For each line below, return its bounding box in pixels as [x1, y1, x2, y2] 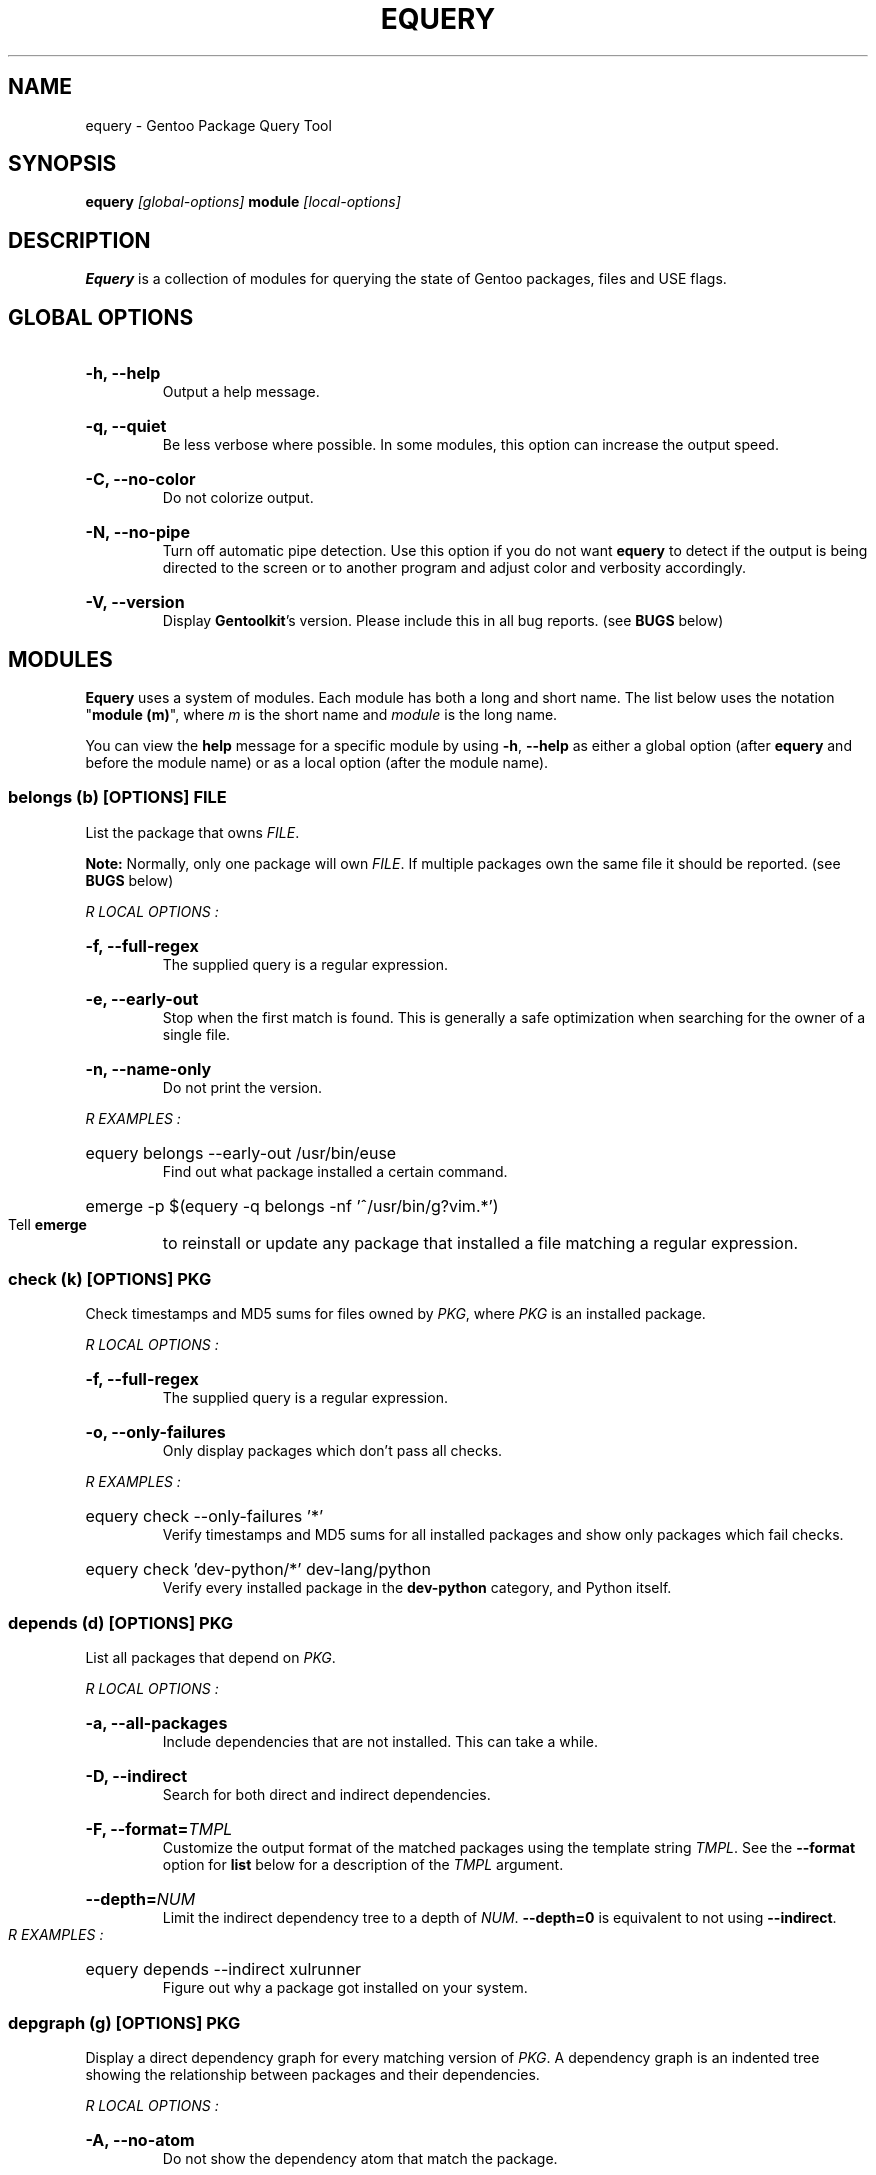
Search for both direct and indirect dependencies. [162, 1786, 491, 1804]
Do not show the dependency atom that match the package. [162, 2149, 558, 2167]
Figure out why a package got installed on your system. [162, 1979, 528, 1997]
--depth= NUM [85, 1889, 196, 1910]
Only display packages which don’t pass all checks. [162, 1442, 503, 1460]
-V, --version [85, 592, 185, 613]
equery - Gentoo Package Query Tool [85, 116, 332, 134]
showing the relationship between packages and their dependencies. [85, 2065, 540, 2083]
